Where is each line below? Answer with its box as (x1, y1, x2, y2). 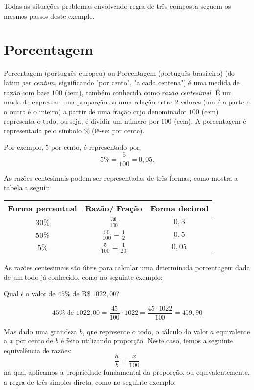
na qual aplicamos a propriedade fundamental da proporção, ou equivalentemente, (4, 367, 250, 377)
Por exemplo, (4, 142, 44, 152)
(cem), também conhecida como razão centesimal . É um (64, 87, 232, 97)
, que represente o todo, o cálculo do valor (82, 326, 208, 336)
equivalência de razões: (4, 345, 72, 355)
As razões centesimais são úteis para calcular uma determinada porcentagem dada (4, 262, 250, 272)
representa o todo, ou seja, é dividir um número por (4, 116, 159, 126)
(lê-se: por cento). (92, 125, 145, 135)
